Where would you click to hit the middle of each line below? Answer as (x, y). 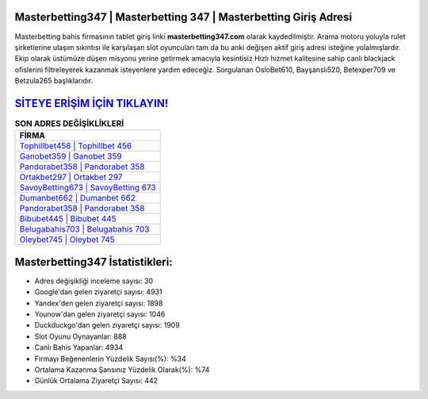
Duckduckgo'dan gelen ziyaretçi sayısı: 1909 (107, 325)
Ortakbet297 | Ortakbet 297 (71, 177)
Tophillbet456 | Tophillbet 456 (76, 146)
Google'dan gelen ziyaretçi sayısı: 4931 (98, 292)
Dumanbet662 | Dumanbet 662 (78, 198)
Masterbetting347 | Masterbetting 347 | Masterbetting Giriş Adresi (183, 17)
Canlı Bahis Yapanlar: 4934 (79, 347)
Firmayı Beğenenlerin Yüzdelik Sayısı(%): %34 (110, 359)
